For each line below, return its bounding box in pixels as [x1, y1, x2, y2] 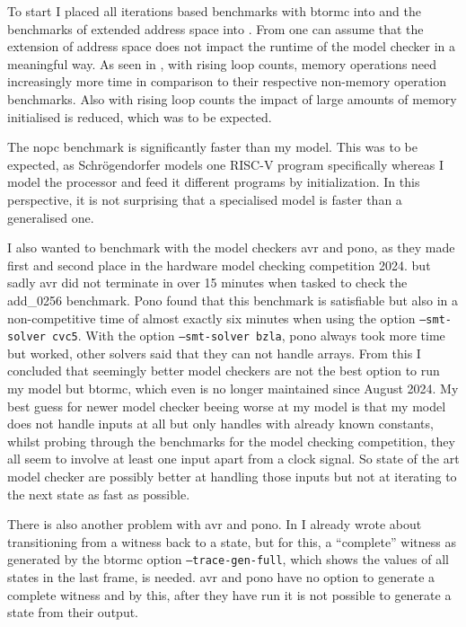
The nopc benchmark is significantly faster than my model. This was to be [7, 137, 418, 156]
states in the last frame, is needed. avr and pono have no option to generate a [7, 568, 435, 586]
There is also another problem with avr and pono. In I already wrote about [7, 515, 422, 534]
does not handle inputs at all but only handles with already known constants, [7, 414, 434, 433]
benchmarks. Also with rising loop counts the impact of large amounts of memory [7, 89, 457, 108]
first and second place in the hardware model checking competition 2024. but [7, 255, 431, 274]
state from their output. [7, 603, 139, 622]
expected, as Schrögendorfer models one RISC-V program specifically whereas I [7, 155, 444, 173]
